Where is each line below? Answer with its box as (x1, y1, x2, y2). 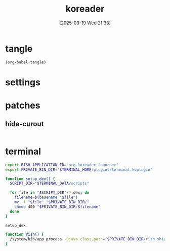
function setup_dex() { (5, 176, 56, 182)
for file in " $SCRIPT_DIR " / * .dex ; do (10, 190, 90, 195)
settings (5, 77, 40, 88)
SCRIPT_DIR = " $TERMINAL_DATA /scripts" (10, 181, 90, 186)
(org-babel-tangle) (5, 59, 47, 65)
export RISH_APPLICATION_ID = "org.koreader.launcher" (5, 162, 119, 167)
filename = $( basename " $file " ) (14, 195, 78, 200)
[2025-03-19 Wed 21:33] (59, 20, 111, 26)
